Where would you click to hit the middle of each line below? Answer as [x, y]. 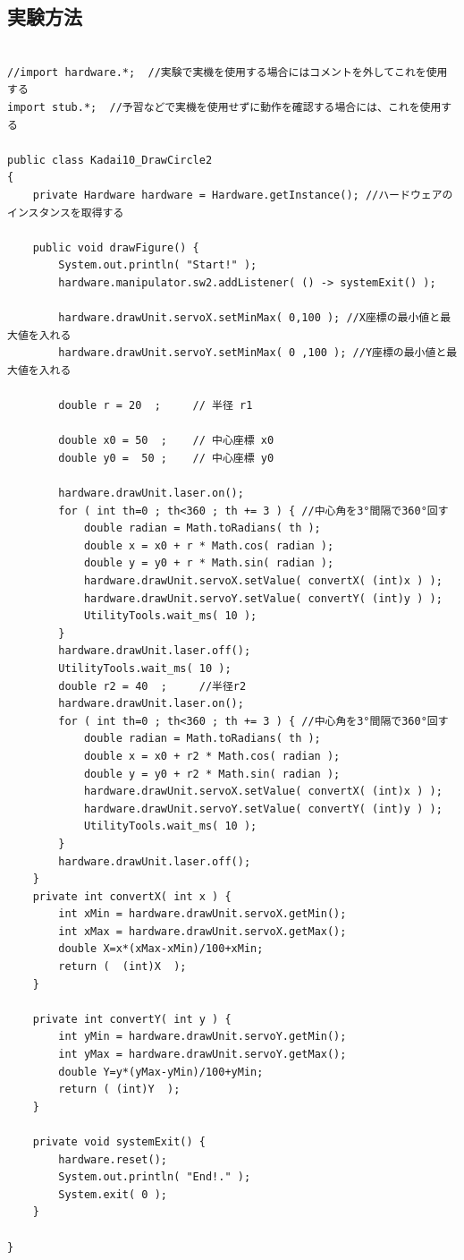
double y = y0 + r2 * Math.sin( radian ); [212, 774]
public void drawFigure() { [116, 247]
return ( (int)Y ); [119, 1090]
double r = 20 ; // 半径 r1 [156, 406]
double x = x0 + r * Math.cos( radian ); [209, 545]
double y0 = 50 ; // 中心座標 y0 [166, 458]
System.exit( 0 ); [113, 1194]
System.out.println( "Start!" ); [158, 265]
